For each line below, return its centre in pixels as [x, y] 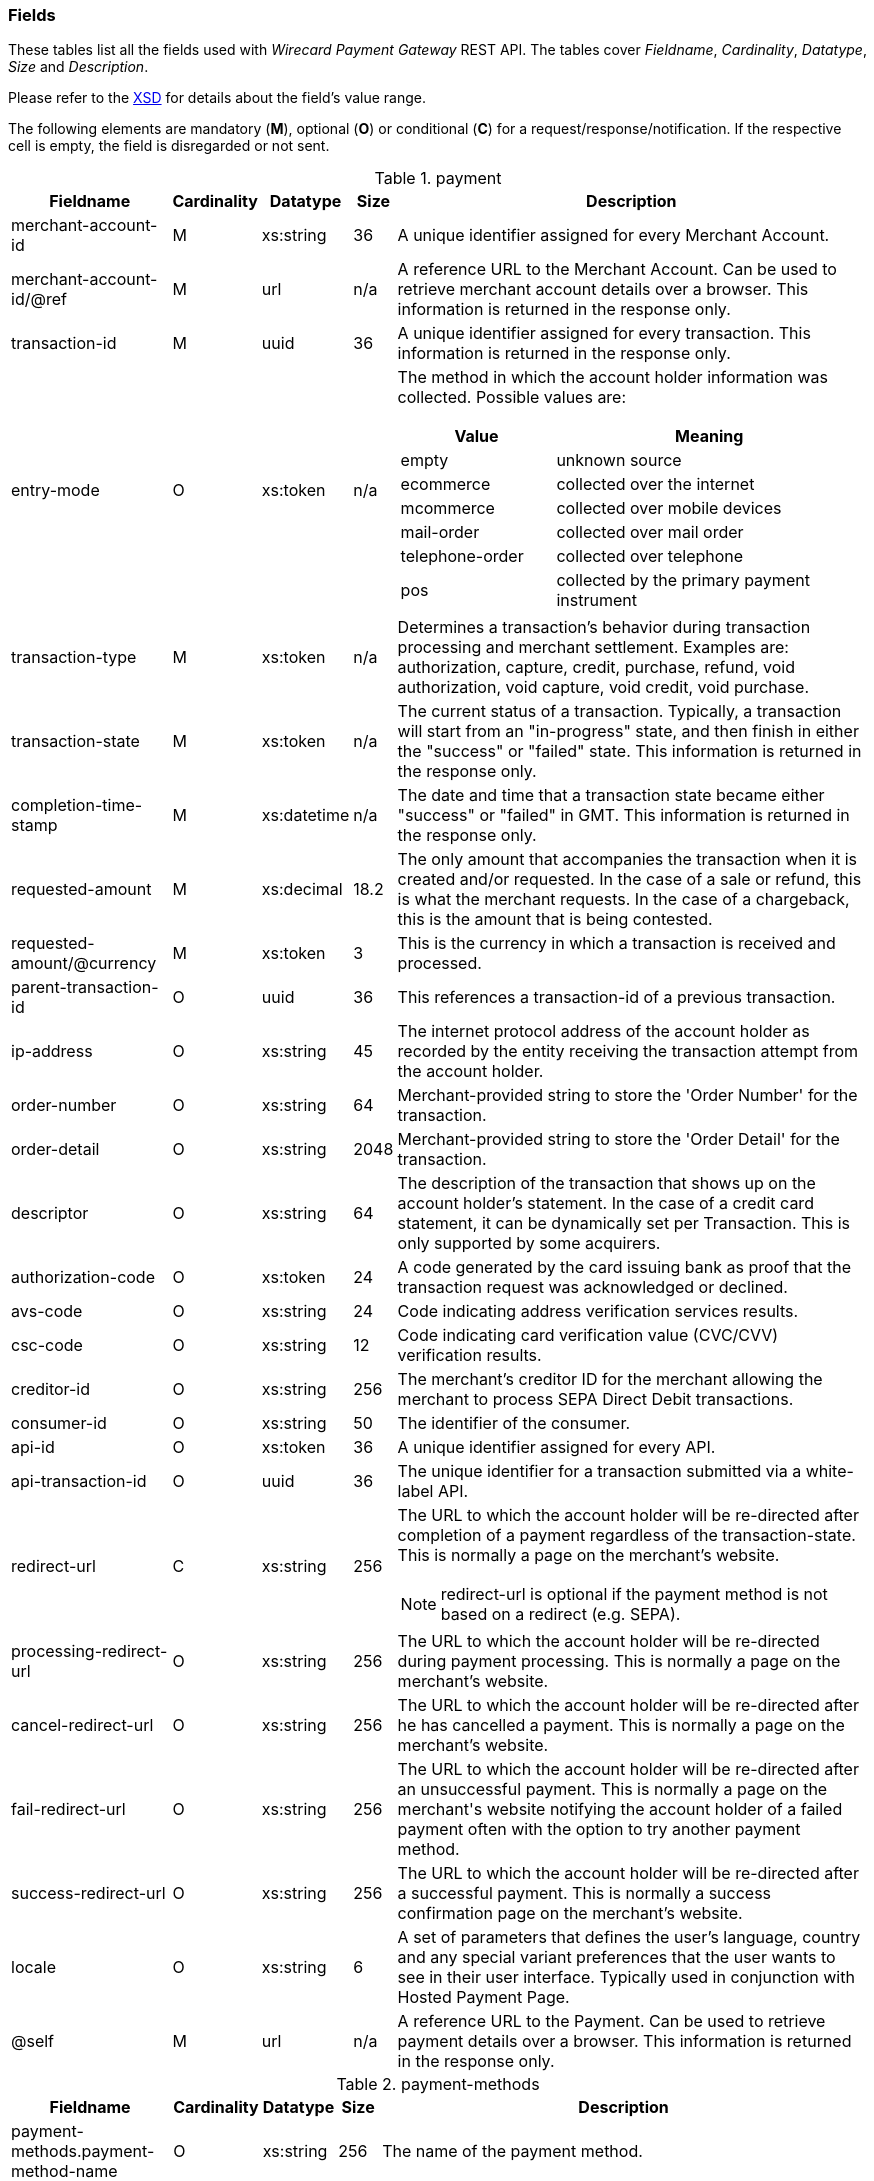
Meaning [709, 436]
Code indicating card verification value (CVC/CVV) [588, 1335]
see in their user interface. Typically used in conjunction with [626, 1977]
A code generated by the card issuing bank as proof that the [624, 1267]
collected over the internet [655, 484]
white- [829, 1471]
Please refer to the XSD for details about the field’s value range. [217, 98]
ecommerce [445, 484]
